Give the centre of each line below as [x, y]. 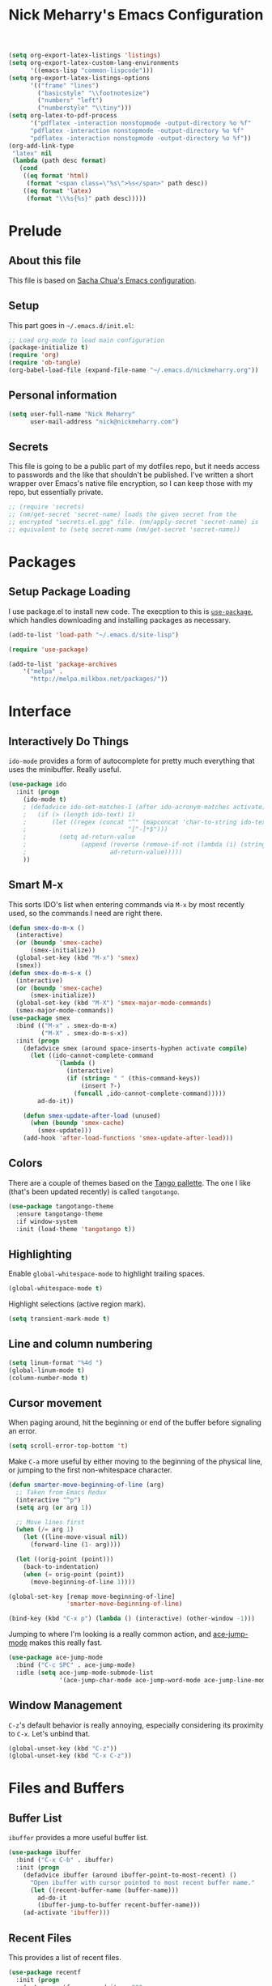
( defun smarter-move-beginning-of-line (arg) [86, 1485]
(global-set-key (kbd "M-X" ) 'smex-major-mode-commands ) [114, 1003]
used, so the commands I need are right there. [86, 913]
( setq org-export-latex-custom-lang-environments [94, 63]
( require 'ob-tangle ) [45, 363]
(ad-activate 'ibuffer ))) [67, 1913]
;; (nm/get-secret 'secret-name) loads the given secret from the [123, 515]
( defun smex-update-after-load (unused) [92, 1115]
